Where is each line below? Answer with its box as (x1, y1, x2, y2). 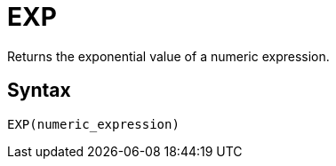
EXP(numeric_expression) (7, 116, 180, 131)
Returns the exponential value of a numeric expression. (7, 48, 330, 64)
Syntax (7, 79, 71, 102)
